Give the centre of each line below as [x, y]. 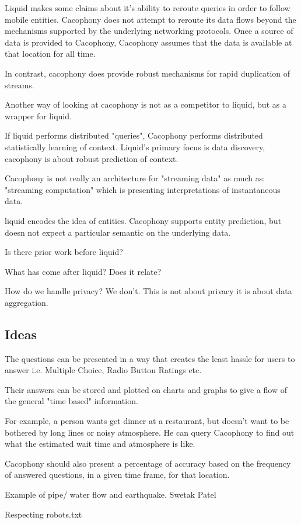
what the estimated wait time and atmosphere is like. [100, 444]
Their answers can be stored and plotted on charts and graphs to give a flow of [146, 389]
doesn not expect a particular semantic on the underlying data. [118, 232]
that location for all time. [50, 54]
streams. [20, 85]
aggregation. [27, 302]
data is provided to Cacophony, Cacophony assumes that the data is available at [148, 42]
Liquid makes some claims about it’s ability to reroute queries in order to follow [148, 8]
